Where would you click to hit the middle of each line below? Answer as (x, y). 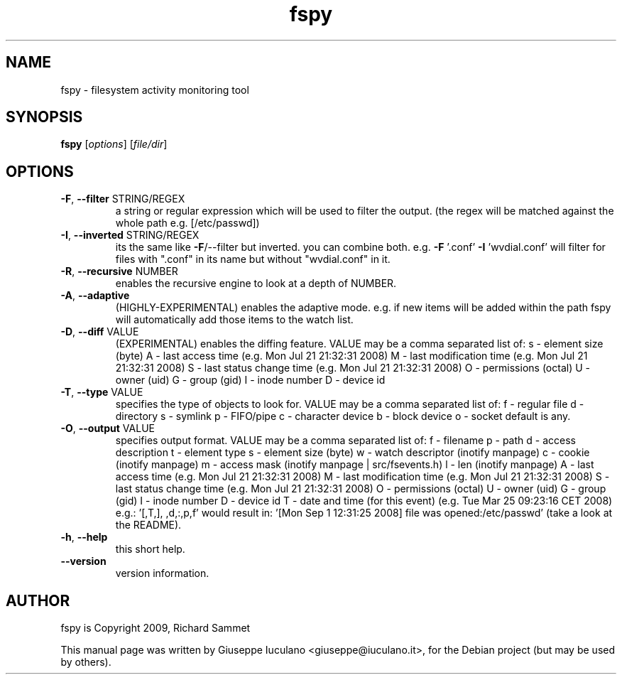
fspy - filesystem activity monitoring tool (155, 90)
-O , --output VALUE (108, 428)
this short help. (150, 549)
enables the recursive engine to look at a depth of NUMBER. (256, 284)
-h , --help (84, 537)
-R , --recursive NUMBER (119, 271)
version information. (162, 573)
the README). (148, 525)
